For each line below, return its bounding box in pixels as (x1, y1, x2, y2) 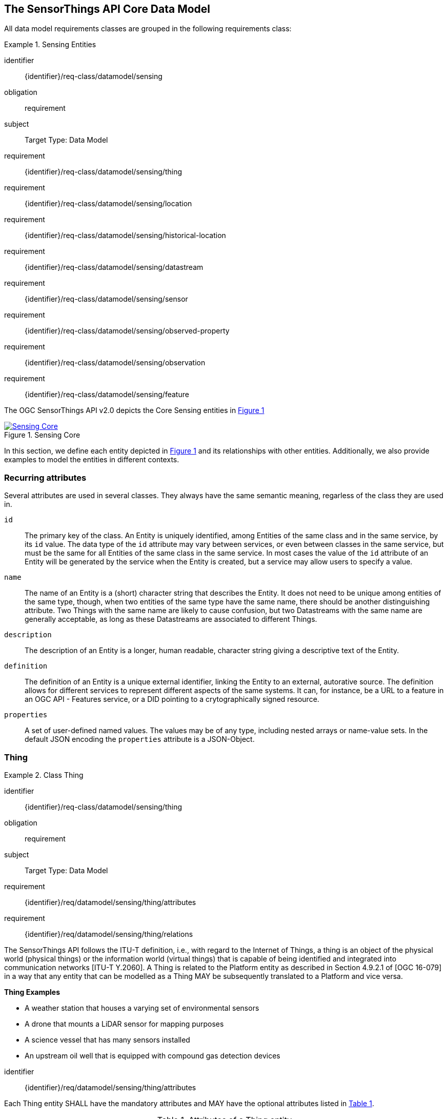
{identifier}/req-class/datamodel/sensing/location (25, 199, 192, 208)
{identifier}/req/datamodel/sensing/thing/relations (25, 929, 193, 938)
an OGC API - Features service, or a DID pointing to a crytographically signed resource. (25, 695, 319, 704)
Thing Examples (4, 987, 60, 996)
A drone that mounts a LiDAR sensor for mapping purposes (25, 1019, 224, 1028)
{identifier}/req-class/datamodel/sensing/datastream (25, 263, 203, 272)
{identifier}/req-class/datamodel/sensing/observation (25, 358, 206, 367)
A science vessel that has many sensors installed (25, 1035, 190, 1044)
